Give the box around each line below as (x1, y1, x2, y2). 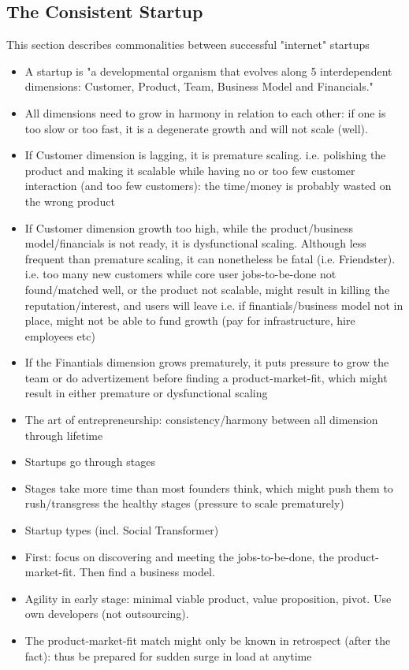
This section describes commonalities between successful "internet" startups (6, 36, 370, 53)
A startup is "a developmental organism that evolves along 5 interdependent (24, 62, 392, 79)
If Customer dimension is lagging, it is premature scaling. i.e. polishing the (24, 147, 386, 163)
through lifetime (24, 426, 103, 443)
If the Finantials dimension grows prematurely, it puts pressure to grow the (24, 354, 389, 370)
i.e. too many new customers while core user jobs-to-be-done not (24, 266, 336, 282)
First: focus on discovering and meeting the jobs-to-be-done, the (24, 548, 334, 564)
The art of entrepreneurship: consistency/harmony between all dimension (24, 411, 378, 428)
